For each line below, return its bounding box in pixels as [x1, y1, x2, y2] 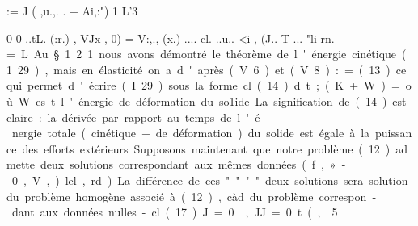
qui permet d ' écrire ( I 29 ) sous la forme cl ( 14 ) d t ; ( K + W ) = [6, 77, 400, 94]
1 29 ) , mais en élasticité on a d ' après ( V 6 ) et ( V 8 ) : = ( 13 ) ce [6, 61, 407, 77]
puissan [375, 124, 412, 141]
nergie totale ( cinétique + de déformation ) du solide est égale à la [11, 124, 370, 141]
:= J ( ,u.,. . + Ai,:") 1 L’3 [6, 2, 138, 19]
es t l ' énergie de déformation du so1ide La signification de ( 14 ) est [36, 92, 407, 109]
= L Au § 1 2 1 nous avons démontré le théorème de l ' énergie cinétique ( [6, 45, 407, 62]
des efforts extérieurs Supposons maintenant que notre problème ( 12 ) [22, 140, 391, 157]
